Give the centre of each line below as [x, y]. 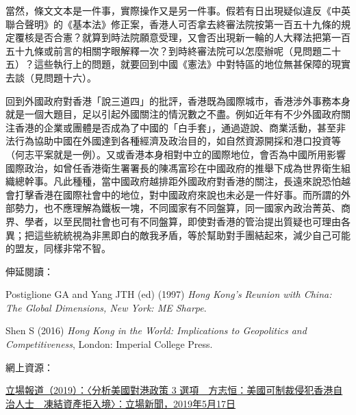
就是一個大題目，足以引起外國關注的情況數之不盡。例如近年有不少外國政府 [173, 114]
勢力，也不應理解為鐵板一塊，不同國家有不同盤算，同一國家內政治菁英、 [178, 208]
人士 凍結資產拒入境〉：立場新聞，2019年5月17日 [125, 403]
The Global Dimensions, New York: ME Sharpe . [106, 307]
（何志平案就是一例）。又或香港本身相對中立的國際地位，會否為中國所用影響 [176, 154]
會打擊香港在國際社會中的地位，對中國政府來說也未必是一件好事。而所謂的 [173, 194]
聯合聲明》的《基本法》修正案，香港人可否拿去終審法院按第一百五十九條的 [173, 24]
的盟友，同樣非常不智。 [58, 248]
